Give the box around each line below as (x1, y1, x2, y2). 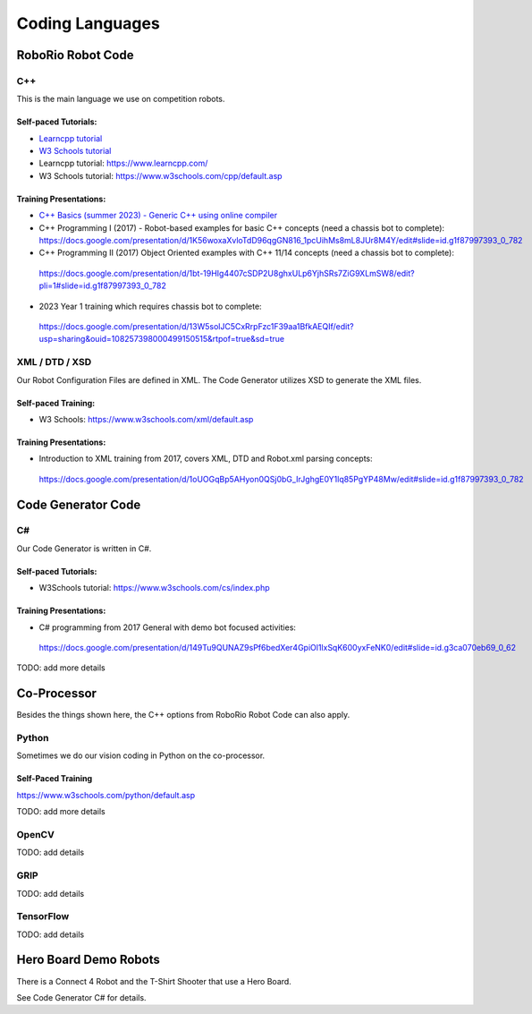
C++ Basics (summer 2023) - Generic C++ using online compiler (38, 210, 278, 221)
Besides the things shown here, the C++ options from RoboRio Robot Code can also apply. (16, 710, 350, 720)
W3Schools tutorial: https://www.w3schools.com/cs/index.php (38, 583, 270, 593)
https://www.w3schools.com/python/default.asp (16, 789, 196, 800)
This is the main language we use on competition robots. (16, 94, 225, 105)
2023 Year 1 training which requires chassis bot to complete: (38, 301, 263, 311)
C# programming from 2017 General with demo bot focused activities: (38, 622, 297, 633)
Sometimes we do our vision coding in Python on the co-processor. (16, 750, 266, 761)
